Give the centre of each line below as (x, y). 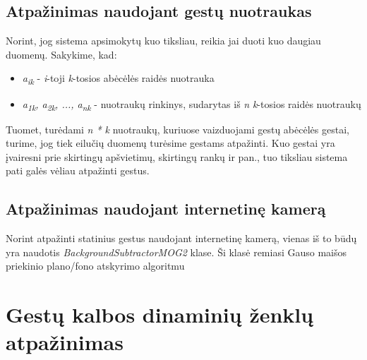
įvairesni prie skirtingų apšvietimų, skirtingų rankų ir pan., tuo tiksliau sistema (177, 156)
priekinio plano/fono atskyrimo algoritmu (95, 266)
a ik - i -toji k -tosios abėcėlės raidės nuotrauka (118, 79)
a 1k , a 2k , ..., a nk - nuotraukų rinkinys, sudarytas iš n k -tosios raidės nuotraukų (192, 104)
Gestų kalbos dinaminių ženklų (160, 314)
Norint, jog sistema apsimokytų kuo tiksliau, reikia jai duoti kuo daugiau (163, 41)
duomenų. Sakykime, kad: (61, 54)
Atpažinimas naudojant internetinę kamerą (166, 209)
